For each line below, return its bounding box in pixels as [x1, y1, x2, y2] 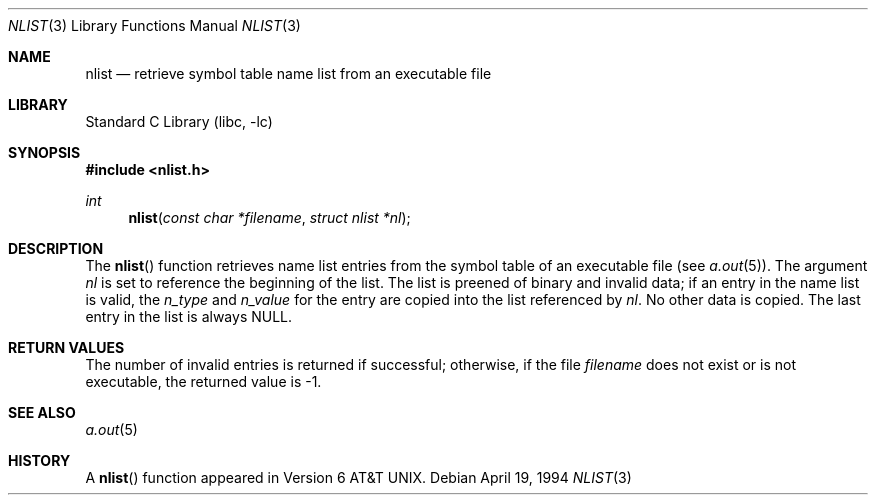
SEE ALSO [8, 404, 76, 421]
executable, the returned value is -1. [85, 373, 322, 390]
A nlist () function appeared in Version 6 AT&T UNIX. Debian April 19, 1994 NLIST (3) [85, 469, 632, 486]
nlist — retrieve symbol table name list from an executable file [85, 65, 492, 82]
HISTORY [8, 452, 71, 469]
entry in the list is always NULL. [85, 308, 293, 325]
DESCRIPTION [8, 240, 104, 257]
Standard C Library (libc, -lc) [85, 113, 273, 130]
